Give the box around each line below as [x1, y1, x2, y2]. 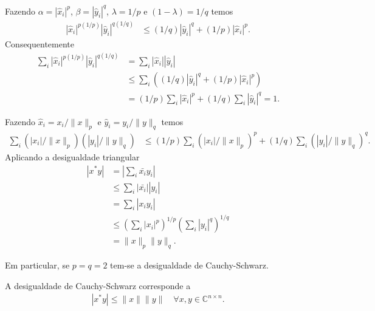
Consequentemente [5, 37, 75, 50]
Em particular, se [5, 258, 70, 271]
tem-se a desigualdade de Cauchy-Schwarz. [110, 258, 269, 271]
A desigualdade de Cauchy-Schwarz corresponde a [5, 279, 191, 292]
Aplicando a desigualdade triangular [5, 150, 140, 163]
